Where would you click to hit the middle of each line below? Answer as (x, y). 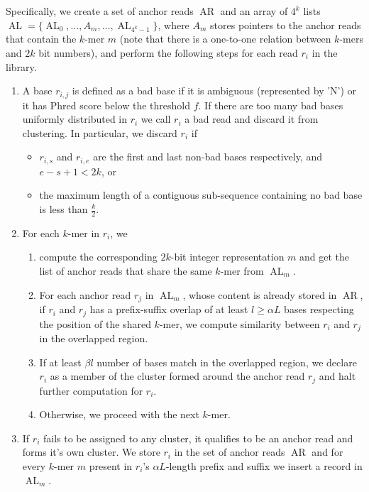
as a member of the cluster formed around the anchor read (177, 376)
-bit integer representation (227, 257)
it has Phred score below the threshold (106, 105)
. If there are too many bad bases (271, 105)
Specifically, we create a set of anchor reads (100, 11)
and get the (325, 257)
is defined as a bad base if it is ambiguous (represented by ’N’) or (214, 91)
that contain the (41, 39)
